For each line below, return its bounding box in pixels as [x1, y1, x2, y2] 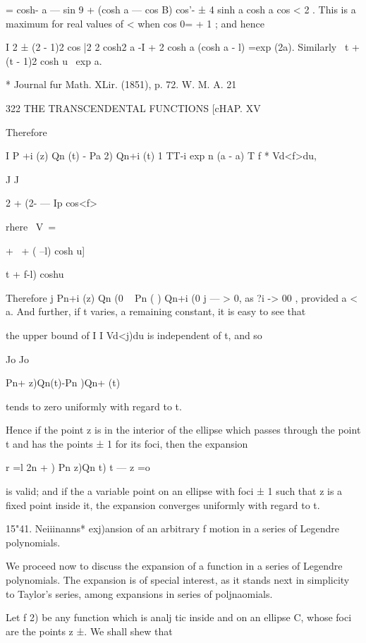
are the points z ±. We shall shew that [6, 623, 173, 638]
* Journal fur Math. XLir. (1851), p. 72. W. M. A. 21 [6, 77, 237, 92]
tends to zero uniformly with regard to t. [6, 398, 182, 413]
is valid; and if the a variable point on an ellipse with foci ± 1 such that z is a [6, 484, 343, 498]
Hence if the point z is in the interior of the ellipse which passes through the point [6, 422, 361, 437]
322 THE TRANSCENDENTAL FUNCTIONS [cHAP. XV [6, 100, 261, 115]
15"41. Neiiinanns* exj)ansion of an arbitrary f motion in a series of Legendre [6, 521, 340, 536]
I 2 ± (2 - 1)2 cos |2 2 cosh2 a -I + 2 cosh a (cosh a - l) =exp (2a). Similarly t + [6, 39, 360, 54]
